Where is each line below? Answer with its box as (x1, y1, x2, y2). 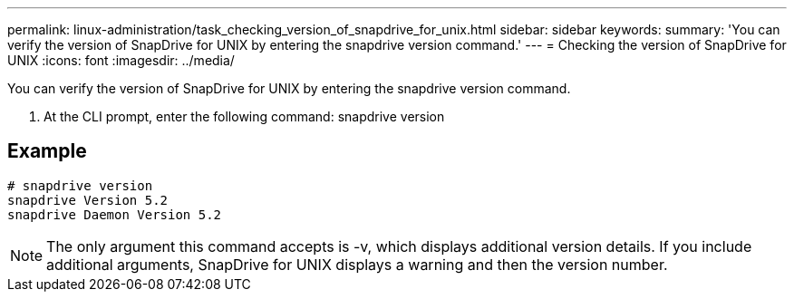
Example (7, 140, 87, 163)
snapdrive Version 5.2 (7, 192, 169, 207)
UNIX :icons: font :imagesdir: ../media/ (7, 53, 235, 68)
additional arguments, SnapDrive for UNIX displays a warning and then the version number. (46, 255, 668, 274)
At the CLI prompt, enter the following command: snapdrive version (44, 109, 445, 124)
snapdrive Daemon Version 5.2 (7, 207, 222, 222)
